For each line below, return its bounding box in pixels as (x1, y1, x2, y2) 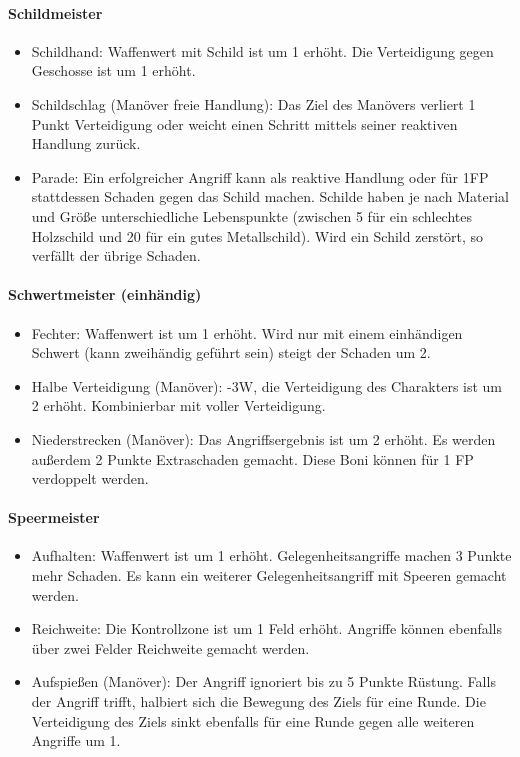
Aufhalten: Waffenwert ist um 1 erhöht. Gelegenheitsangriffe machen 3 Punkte (31, 545, 512, 566)
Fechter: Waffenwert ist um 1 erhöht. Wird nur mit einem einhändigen (31, 322, 463, 343)
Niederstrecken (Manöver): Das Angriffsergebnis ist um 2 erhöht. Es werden (31, 428, 496, 449)
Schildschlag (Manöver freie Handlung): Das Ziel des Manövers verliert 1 (31, 93, 476, 114)
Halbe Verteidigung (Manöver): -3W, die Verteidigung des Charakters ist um (31, 375, 503, 396)
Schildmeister (8, 2, 103, 23)
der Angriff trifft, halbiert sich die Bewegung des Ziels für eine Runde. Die (31, 691, 486, 712)
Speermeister (8, 507, 100, 528)
